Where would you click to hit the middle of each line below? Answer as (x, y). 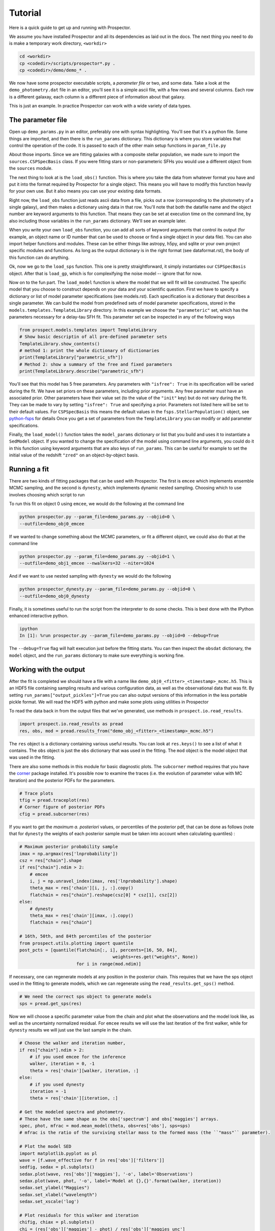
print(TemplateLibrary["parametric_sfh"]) (71, 357)
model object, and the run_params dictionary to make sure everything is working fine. (97, 655)
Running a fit (29, 469)
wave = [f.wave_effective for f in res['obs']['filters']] (92, 1160)
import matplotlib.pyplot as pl (58, 1153)
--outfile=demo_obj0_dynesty (55, 596)
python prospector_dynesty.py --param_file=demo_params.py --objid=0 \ (108, 589)
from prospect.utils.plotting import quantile (76, 943)
